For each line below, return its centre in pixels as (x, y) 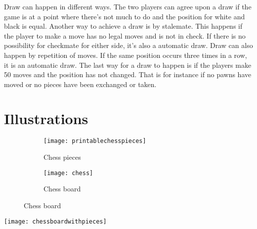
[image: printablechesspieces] (95, 141)
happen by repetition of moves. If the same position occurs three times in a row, (126, 55)
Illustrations (46, 118)
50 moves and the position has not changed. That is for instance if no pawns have (128, 74)
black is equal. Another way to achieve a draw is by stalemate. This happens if (123, 26)
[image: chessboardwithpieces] (55, 221)
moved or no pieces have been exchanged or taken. (80, 84)
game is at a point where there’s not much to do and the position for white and (125, 16)
